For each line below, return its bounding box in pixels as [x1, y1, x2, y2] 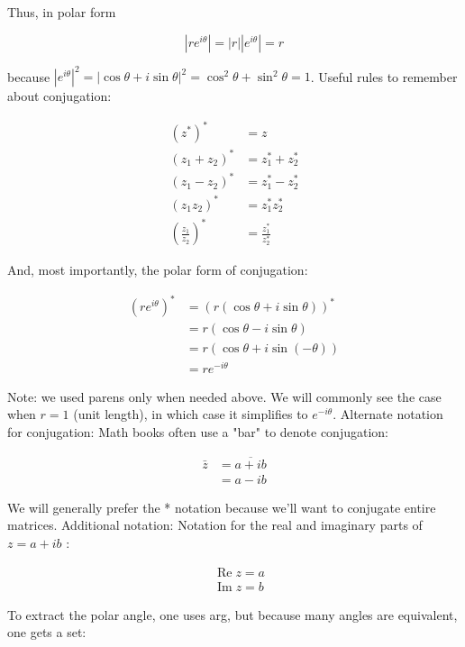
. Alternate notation [333, 405, 443, 424]
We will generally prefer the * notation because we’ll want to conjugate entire [7, 497, 436, 516]
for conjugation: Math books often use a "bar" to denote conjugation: [7, 422, 388, 441]
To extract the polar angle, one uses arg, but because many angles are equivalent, [7, 605, 458, 624]
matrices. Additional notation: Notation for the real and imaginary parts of [7, 515, 423, 534]
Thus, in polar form [7, 3, 116, 21]
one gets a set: [7, 623, 87, 642]
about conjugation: [7, 87, 112, 105]
